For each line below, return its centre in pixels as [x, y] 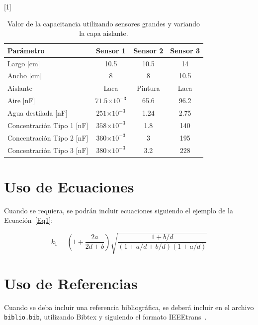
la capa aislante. [104, 33]
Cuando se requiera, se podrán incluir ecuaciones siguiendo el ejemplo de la [119, 210]
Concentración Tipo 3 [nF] [48, 150]
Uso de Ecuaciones [69, 186]
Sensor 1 [111, 50]
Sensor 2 [148, 50]
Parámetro [26, 50]
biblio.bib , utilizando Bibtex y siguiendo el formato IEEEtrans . [105, 317]
